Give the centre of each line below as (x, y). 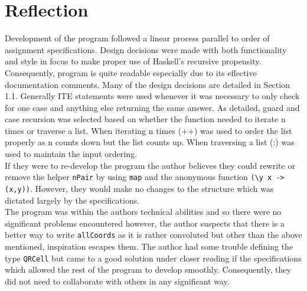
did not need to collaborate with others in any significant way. (117, 281)
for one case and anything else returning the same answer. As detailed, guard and (152, 107)
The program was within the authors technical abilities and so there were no (143, 212)
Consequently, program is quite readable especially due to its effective (131, 72)
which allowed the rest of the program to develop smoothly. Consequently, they (148, 269)
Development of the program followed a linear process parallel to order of (137, 38)
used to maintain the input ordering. (71, 154)
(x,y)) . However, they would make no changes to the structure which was (139, 188)
